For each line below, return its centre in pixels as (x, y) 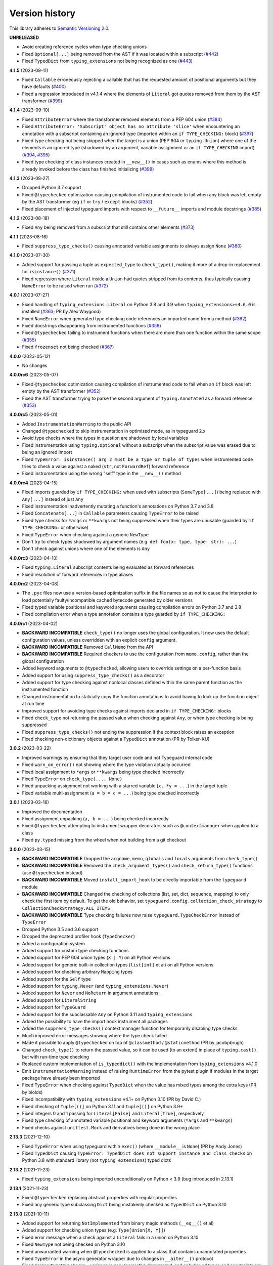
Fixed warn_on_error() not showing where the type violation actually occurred (106, 765)
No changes (35, 365)
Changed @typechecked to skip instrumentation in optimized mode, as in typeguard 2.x (114, 431)
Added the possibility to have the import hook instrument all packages (95, 1021)
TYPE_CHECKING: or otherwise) (55, 528)
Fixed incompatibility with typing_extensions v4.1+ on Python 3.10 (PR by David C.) (111, 1099)
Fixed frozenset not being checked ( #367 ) (68, 347)
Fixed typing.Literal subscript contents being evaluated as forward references (108, 567)
